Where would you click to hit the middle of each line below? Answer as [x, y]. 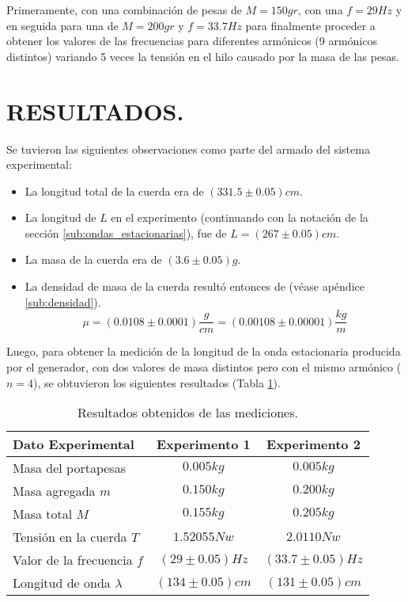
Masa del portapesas [69, 468]
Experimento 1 [203, 444]
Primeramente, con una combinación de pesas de [124, 10]
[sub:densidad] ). [63, 301]
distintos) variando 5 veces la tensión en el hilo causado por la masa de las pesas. [203, 56]
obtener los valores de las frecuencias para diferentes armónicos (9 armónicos [192, 41]
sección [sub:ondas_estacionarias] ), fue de [126, 232]
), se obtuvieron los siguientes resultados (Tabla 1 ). [157, 382]
